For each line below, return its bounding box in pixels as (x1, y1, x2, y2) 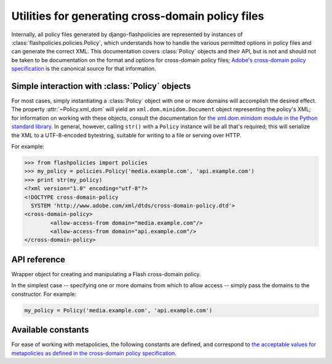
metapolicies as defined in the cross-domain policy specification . (11, 349, 176, 357)
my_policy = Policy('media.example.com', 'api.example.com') (24, 307, 213, 314)
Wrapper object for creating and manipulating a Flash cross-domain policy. (11, 270, 201, 277)
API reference (11, 254, 66, 265)
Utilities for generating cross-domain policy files (11, 9, 264, 23)
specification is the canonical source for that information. (11, 65, 156, 72)
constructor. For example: (11, 290, 77, 298)
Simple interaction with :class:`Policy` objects (11, 80, 191, 91)
